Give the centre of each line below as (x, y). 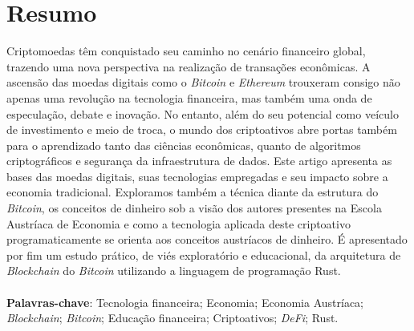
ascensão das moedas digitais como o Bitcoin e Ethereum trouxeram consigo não (203, 82)
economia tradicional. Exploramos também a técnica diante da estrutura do (193, 192)
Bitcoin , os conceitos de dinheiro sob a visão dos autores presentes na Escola (194, 208)
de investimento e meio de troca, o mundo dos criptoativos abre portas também (202, 129)
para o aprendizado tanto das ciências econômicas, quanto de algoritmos (184, 145)
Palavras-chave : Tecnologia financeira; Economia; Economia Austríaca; (185, 302)
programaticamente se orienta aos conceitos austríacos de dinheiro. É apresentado (207, 239)
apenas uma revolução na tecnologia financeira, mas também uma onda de (189, 97)
